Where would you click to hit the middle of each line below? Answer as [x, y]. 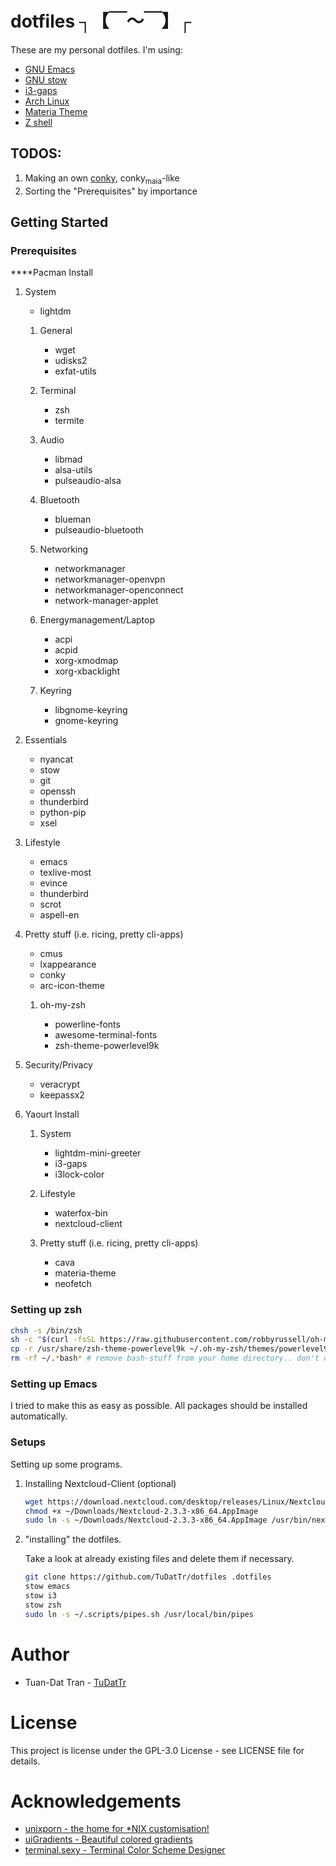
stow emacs [47, 1587]
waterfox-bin [81, 1213]
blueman [73, 519]
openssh [58, 791]
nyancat [56, 759]
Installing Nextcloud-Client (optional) [100, 1483]
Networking [64, 549]
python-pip [63, 813]
